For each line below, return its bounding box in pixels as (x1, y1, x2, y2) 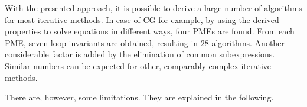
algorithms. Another (211, 36, 285, 48)
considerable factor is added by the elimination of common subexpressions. (5, 48, 275, 60)
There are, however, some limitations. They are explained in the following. (5, 91, 274, 103)
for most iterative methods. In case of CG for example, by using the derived (5, 13, 279, 25)
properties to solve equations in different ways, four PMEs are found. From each (5, 25, 295, 37)
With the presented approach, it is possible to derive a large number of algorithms (5, 2, 302, 14)
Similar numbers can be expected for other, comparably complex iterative (5, 59, 272, 72)
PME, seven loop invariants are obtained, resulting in (5, 36, 198, 48)
